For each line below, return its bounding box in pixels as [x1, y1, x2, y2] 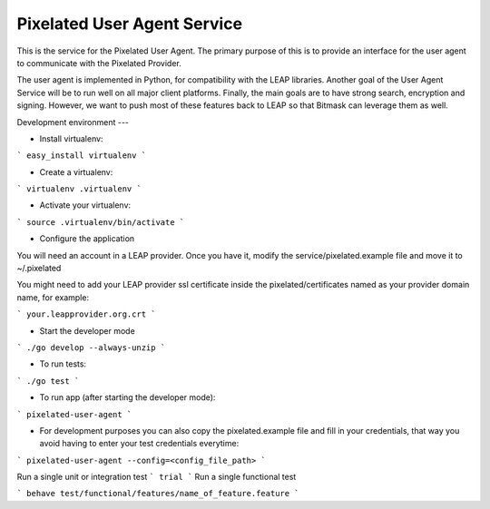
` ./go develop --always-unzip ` [16, 342, 166, 353]
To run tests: [39, 358, 86, 369]
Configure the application [39, 233, 135, 244]
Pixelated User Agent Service [16, 14, 243, 34]
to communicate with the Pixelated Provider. [16, 57, 181, 68]
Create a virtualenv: [39, 166, 113, 177]
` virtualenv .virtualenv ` [16, 184, 142, 194]
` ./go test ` [16, 376, 80, 386]
